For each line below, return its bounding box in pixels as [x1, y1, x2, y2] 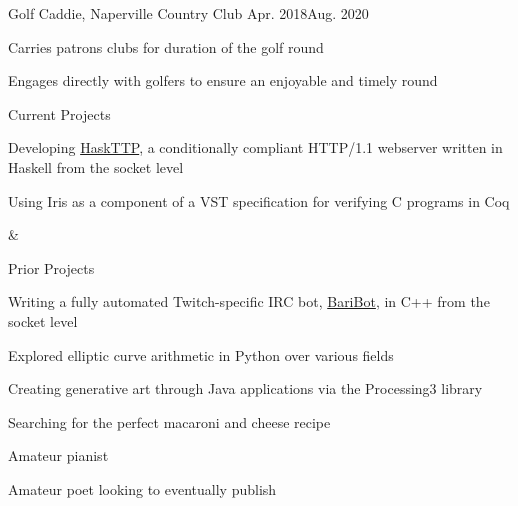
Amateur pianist [8, 445, 109, 466]
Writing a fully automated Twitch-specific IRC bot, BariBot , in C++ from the [8, 291, 490, 312]
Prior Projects [8, 257, 95, 278]
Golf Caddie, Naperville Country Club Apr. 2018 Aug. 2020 [8, 3, 369, 23]
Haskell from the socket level [8, 156, 184, 177]
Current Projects [8, 103, 111, 124]
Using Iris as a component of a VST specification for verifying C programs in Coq [8, 190, 510, 211]
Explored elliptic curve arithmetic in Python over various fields [8, 344, 394, 365]
